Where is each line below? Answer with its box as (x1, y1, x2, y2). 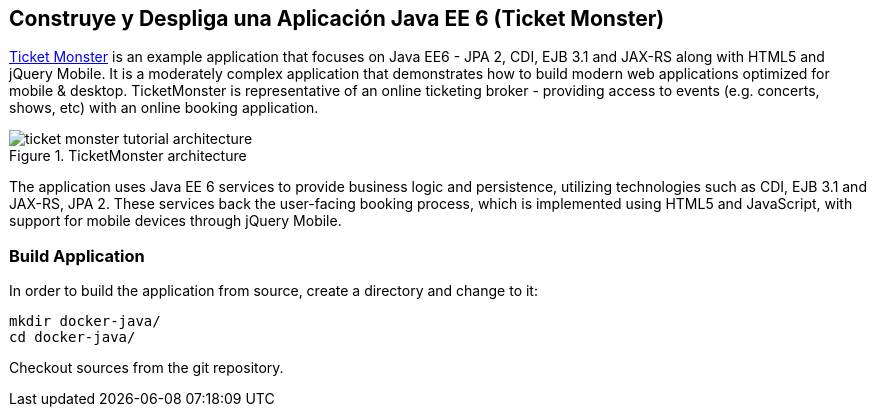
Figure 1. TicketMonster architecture (9, 147, 247, 165)
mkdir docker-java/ (9, 313, 161, 330)
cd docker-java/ (9, 329, 136, 346)
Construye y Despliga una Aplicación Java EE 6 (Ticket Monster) (9, 6, 665, 31)
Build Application (9, 245, 145, 266)
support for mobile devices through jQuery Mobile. (9, 212, 342, 230)
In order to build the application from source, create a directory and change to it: (9, 282, 538, 300)
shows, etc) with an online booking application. (9, 99, 319, 117)
